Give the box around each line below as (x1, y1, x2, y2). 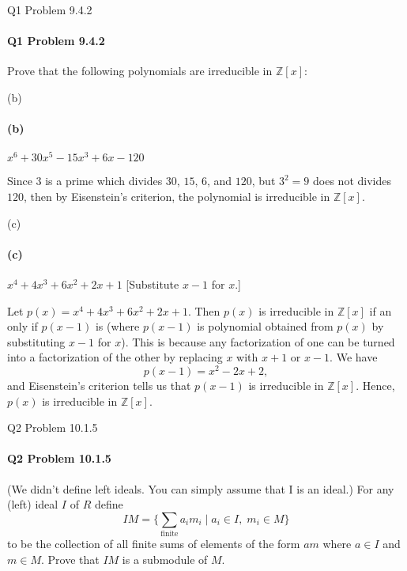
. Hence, (356, 377, 395, 394)
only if (7, 318, 38, 335)
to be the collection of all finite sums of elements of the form (7, 535, 300, 552)
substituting (7, 333, 66, 350)
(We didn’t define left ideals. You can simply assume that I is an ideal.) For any (7, 480, 394, 497)
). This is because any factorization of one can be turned (121, 333, 395, 350)
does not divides (313, 172, 391, 189)
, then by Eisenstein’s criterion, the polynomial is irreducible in (24, 188, 330, 205)
